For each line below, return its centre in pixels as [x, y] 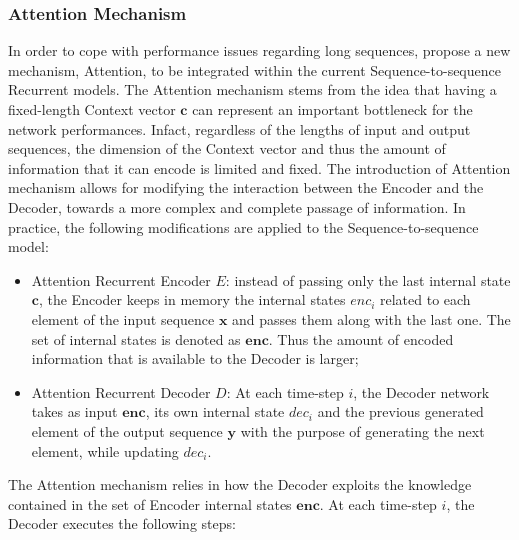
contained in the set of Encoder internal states [150, 503]
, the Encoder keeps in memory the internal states [192, 299]
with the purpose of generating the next [362, 430]
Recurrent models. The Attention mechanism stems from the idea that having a [252, 89]
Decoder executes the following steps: [122, 523]
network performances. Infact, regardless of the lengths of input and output [239, 128]
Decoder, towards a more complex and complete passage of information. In [237, 206]
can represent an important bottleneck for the [332, 109]
